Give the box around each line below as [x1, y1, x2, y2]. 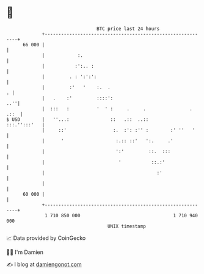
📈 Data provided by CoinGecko [6, 234, 86, 242]
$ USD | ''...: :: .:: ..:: [6, 116, 149, 123]
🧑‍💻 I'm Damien [6, 248, 44, 256]
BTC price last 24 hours [97, 26, 160, 32]
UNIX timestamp [107, 223, 147, 229]
